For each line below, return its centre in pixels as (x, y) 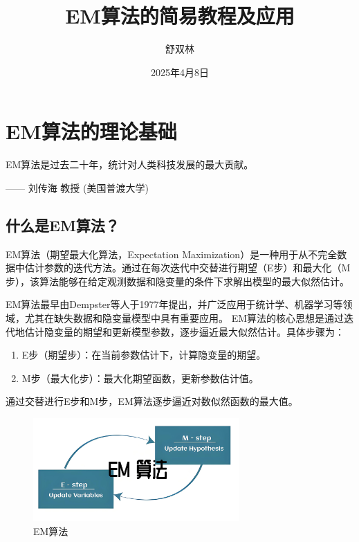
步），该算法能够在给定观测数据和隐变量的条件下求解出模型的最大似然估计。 (177, 281)
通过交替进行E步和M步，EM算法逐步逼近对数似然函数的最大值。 (152, 401)
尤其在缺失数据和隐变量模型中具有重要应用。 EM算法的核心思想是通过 (184, 318)
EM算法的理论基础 (91, 131)
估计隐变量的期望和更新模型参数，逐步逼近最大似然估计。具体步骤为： (184, 331)
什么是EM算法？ (63, 225)
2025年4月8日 (180, 72)
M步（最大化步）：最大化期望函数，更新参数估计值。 (140, 378)
